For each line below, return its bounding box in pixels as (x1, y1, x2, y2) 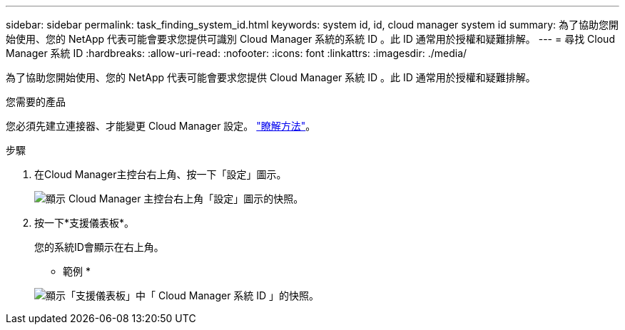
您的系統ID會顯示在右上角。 (34, 241, 164, 253)
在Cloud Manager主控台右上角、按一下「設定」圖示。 (34, 168, 287, 180)
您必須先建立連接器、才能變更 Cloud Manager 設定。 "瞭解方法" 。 (6, 120, 316, 132)
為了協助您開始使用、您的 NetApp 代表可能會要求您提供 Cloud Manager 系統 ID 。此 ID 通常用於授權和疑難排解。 (6, 71, 536, 83)
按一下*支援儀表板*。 (34, 217, 135, 229)
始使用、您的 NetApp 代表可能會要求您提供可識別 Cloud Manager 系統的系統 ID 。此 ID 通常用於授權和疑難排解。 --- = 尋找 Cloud (6, 33, 615, 45)
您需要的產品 (6, 96, 66, 108)
